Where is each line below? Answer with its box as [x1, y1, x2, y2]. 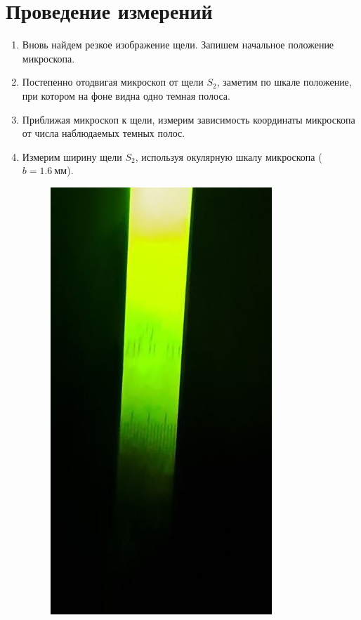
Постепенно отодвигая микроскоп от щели [22, 74, 204, 89]
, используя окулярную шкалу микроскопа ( [135, 149, 322, 164]
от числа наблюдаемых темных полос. [22, 126, 185, 140]
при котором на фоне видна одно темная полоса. [22, 88, 230, 103]
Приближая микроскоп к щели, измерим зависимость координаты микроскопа [22, 112, 355, 126]
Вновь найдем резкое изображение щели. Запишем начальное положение [22, 37, 334, 52]
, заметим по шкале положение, [216, 74, 352, 89]
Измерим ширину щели [22, 149, 122, 164]
